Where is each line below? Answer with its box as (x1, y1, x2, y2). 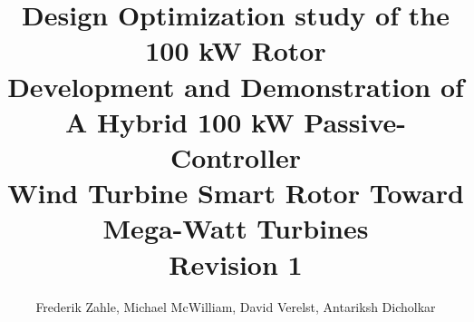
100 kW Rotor (145, 32, 326, 69)
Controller (169, 138, 302, 175)
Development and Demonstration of (7, 67, 464, 104)
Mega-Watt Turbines (102, 210, 369, 247)
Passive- (304, 102, 406, 140)
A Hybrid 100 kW (64, 102, 295, 140)
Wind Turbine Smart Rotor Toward (7, 174, 464, 211)
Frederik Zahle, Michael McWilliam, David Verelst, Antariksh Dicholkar (35, 298, 436, 317)
